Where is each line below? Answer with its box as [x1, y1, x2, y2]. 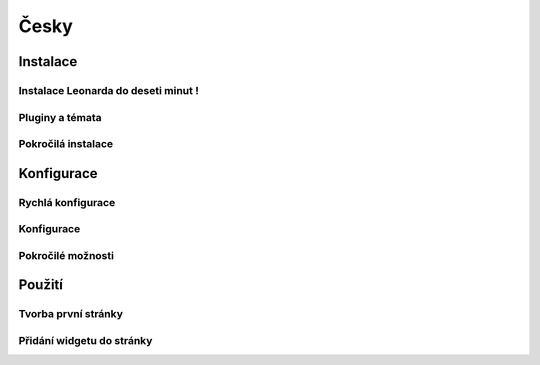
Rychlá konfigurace [18, 195, 116, 209]
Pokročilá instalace [18, 137, 114, 151]
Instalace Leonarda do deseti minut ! [18, 83, 199, 97]
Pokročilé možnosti [18, 248, 115, 262]
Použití [18, 276, 64, 294]
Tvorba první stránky [18, 307, 124, 321]
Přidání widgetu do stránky [18, 333, 153, 347]
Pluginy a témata [18, 110, 102, 124]
